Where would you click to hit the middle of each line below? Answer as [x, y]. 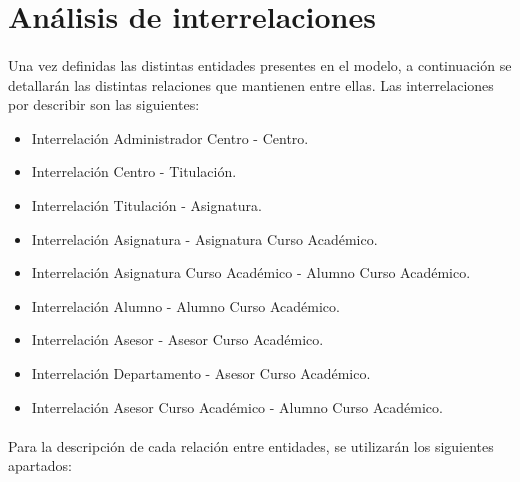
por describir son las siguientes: [104, 104]
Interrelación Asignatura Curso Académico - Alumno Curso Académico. [251, 272]
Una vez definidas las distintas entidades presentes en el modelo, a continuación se [260, 64]
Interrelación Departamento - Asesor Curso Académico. [201, 372]
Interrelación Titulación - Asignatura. [146, 204]
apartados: [40, 465]
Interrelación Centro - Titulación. [134, 171]
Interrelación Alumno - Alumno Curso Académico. [185, 305]
